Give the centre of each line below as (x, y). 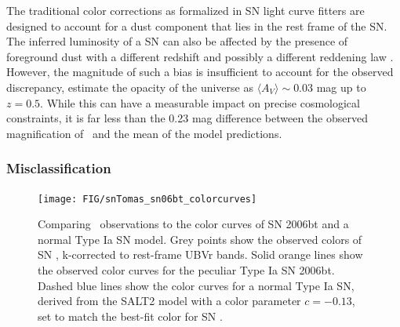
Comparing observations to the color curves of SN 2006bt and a (193, 224)
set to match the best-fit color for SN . (130, 316)
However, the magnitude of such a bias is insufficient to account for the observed (200, 72)
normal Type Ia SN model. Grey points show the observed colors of (200, 239)
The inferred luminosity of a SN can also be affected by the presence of (177, 41)
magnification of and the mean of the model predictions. (144, 133)
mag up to (341, 87)
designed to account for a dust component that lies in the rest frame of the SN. (197, 25)
